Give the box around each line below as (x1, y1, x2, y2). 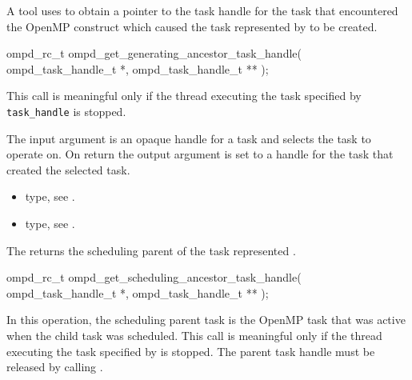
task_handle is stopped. (6, 102, 126, 119)
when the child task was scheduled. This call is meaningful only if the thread (6, 326, 382, 343)
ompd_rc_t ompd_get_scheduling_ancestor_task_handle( (6, 269, 302, 286)
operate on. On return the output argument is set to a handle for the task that (6, 146, 394, 162)
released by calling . (6, 358, 103, 375)
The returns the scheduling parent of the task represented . (6, 242, 296, 258)
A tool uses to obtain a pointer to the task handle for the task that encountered (6, 2, 398, 18)
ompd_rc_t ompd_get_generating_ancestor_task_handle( (6, 45, 302, 62)
